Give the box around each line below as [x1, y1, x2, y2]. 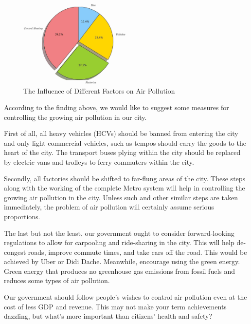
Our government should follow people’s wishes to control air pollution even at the [4, 292, 247, 302]
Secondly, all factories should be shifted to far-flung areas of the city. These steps [4, 173, 246, 183]
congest [4, 247, 26, 257]
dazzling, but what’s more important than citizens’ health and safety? [4, 311, 213, 321]
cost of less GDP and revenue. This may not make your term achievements [4, 301, 227, 311]
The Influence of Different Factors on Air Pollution [23, 86, 175, 96]
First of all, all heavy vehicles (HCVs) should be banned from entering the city [4, 128, 238, 138]
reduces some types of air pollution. [4, 275, 110, 286]
